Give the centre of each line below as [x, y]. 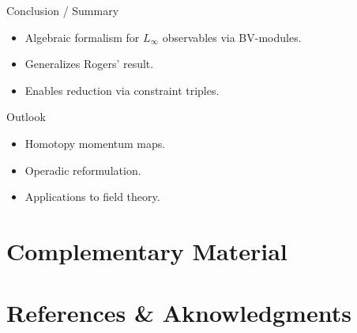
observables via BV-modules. [232, 37]
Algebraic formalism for [82, 37]
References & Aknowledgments [179, 313]
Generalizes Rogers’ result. [89, 64]
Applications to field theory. [92, 197]
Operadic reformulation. [83, 170]
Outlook [26, 117]
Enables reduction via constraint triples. [122, 90]
